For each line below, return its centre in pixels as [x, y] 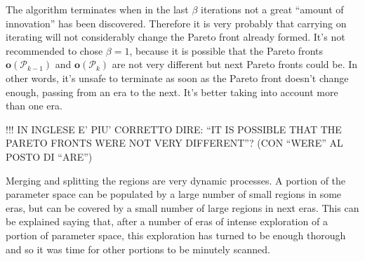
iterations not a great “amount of [272, 9]
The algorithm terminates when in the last [97, 9]
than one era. [34, 106]
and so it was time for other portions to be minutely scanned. [138, 249]
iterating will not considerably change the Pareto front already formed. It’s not [175, 37]
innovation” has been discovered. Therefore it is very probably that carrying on [176, 23]
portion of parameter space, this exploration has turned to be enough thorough [176, 235]
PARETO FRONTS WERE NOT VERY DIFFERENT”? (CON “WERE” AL [174, 143]
